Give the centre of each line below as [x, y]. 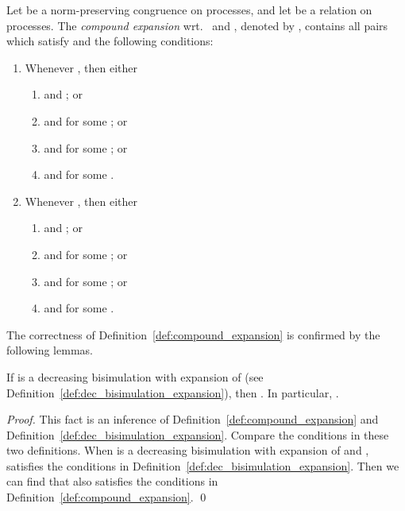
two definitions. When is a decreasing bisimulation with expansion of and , [188, 450]
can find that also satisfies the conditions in [112, 481]
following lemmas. [50, 350]
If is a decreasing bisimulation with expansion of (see [135, 376]
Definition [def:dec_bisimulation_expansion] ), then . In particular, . [173, 392]
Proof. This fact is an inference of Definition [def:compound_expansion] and [193, 419]
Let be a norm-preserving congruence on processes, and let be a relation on [189, 10]
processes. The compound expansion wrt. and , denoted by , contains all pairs [197, 25]
